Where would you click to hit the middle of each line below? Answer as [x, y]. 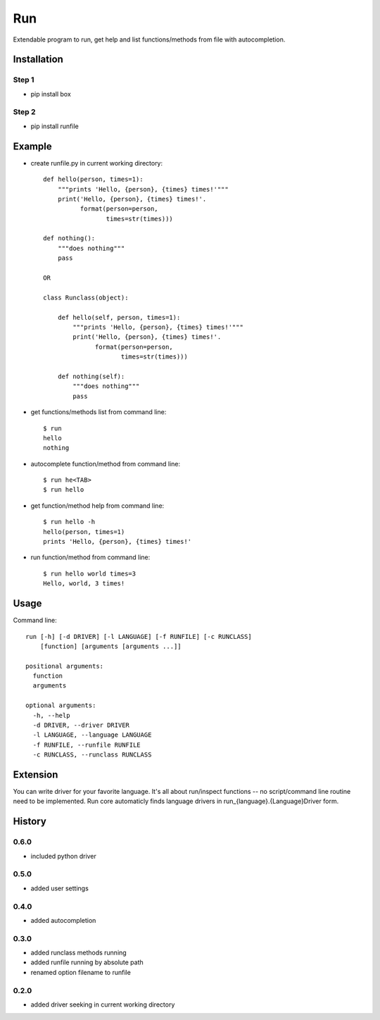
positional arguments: [65, 666]
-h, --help [51, 715]
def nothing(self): [91, 376]
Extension [36, 775]
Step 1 [24, 80]
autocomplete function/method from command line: [106, 464]
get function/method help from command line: [97, 505]
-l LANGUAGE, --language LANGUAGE [92, 735]
